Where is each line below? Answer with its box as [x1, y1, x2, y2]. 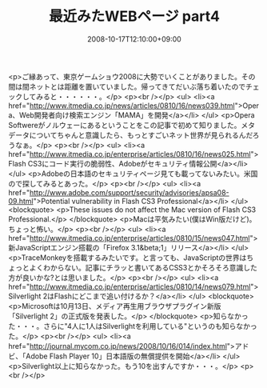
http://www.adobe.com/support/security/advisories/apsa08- [29, 187, 229, 197]
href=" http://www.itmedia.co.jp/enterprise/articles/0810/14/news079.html [8, 282, 251, 291]
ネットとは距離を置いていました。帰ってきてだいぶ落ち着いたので [29, 82, 246, 91]
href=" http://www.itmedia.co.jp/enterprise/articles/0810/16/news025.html [8, 149, 251, 158]
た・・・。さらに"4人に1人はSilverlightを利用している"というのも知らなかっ [8, 321, 257, 330]
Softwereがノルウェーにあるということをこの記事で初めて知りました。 [8, 120, 241, 130]
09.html [8, 196, 34, 206]
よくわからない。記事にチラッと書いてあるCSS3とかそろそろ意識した [29, 262, 257, 272]
